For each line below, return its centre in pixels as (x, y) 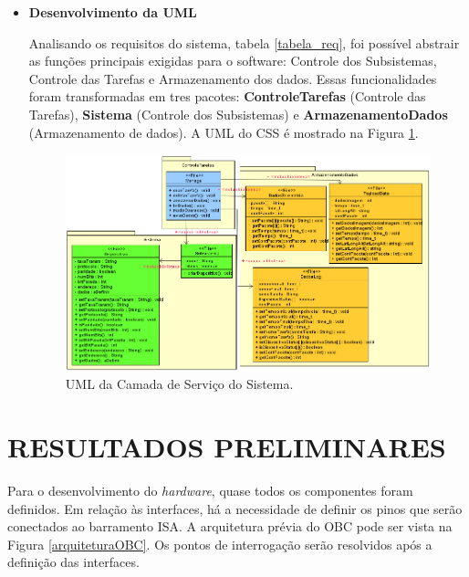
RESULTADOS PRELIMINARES (227, 447)
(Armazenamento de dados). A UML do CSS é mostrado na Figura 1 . (224, 132)
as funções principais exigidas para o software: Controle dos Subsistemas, (233, 61)
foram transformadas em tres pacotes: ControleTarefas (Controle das (227, 96)
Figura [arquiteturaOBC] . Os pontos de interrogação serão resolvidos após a (220, 544)
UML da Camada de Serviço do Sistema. (179, 384)
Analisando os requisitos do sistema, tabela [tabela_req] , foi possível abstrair (244, 42)
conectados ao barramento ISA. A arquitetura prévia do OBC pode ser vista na (230, 526)
